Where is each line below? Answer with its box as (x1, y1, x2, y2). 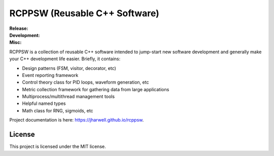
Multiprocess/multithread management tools (22, 94, 115, 100)
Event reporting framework (22, 72, 79, 78)
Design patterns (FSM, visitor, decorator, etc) (22, 65, 116, 71)
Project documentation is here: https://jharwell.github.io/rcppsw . (9, 117, 144, 123)
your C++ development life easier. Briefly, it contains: (9, 56, 121, 62)
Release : (9, 25, 28, 31)
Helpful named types (22, 100, 66, 106)
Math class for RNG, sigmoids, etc (22, 107, 93, 113)
